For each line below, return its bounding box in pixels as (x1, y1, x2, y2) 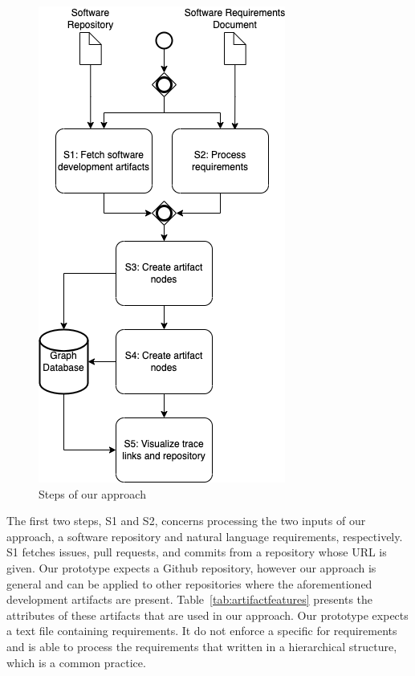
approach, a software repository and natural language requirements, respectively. (6, 527, 403, 544)
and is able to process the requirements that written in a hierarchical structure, (6, 637, 397, 654)
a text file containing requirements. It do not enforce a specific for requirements (6, 622, 397, 639)
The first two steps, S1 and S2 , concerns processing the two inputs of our (6, 512, 366, 529)
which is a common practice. (6, 654, 146, 670)
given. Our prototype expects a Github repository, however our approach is (6, 559, 376, 576)
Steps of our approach (39, 485, 146, 502)
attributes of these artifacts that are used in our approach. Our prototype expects (6, 606, 409, 623)
